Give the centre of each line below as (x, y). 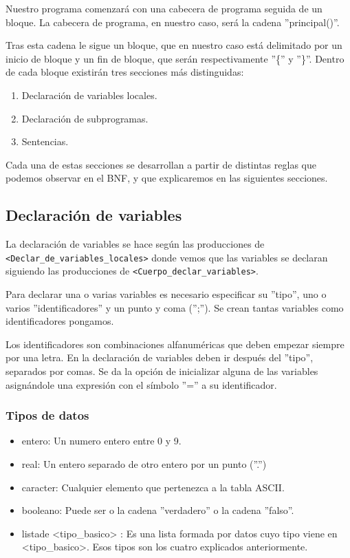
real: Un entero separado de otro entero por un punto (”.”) (144, 464)
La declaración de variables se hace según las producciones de (135, 244)
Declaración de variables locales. (89, 95)
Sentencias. (45, 141)
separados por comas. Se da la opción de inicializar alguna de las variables (162, 371)
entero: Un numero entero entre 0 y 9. (101, 441)
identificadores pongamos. (60, 321)
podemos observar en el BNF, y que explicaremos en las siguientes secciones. (167, 178)
